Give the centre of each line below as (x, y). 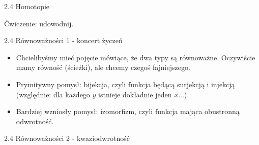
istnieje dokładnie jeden (135, 94)
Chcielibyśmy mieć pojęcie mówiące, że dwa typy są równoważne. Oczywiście (136, 57)
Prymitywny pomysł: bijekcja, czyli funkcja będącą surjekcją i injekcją (125, 84)
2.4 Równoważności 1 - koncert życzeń (63, 40)
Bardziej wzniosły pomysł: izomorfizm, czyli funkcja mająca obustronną (128, 111)
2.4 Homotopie (27, 6)
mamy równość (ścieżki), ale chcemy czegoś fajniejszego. (103, 67)
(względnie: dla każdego (53, 94)
